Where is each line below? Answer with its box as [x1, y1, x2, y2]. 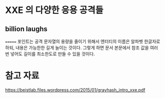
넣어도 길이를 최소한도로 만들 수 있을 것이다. [10, 51, 95, 57]
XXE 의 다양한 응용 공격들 [5, 4, 104, 16]
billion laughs [5, 24, 48, 33]
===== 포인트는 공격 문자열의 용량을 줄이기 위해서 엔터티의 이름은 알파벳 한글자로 [5, 38, 161, 44]
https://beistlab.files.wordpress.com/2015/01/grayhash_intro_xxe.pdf [5, 87, 146, 93]
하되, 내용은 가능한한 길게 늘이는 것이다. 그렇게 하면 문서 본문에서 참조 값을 [5, 45, 149, 50]
